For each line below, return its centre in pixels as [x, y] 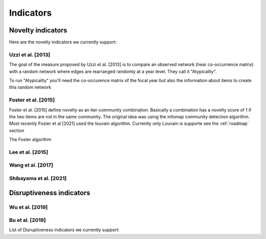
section [17, 130]
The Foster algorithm [30, 140]
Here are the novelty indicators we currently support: [63, 42]
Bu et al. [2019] [28, 220]
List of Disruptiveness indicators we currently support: [64, 230]
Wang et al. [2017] [31, 165]
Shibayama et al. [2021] [38, 178]
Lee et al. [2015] [29, 152]
